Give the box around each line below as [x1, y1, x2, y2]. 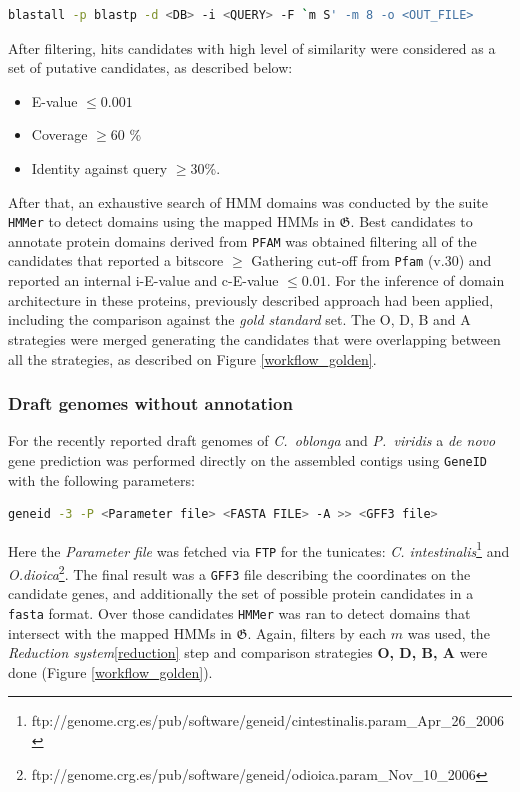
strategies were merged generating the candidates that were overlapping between [8, 328, 501, 349]
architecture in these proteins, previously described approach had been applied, [8, 289, 494, 310]
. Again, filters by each [247, 622, 387, 643]
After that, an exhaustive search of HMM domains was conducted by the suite [8, 191, 488, 212]
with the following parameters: [8, 469, 195, 490]
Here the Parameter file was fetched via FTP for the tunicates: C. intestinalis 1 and [8, 537, 510, 561]
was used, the [407, 622, 490, 643]
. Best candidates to [350, 211, 473, 232]
